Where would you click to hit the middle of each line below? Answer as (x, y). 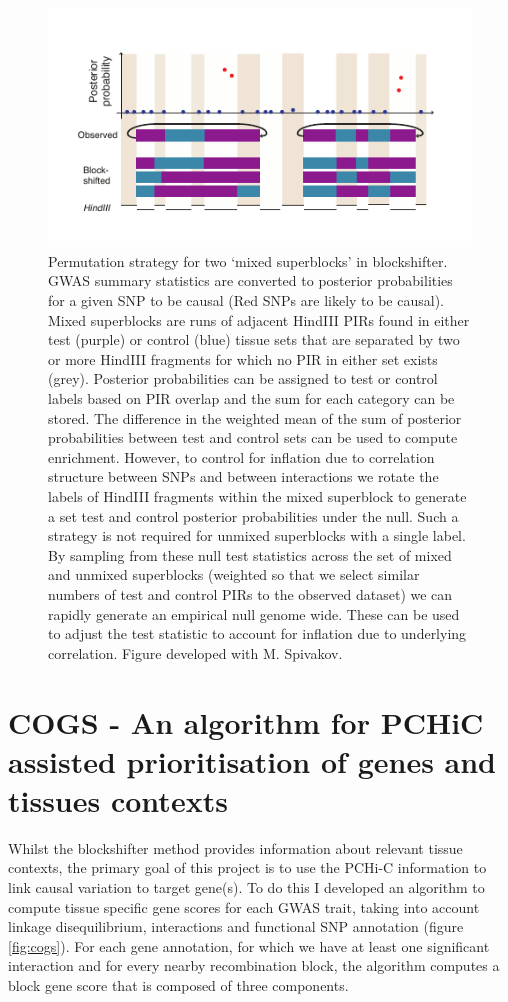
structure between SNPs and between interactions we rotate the (243, 476)
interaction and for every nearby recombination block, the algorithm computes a (254, 965)
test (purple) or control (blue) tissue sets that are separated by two (254, 339)
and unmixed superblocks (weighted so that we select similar (234, 574)
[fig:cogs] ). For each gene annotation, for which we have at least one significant (249, 945)
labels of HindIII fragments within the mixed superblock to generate (257, 495)
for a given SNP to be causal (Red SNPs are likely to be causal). (246, 300)
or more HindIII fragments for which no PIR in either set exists (243, 358)
